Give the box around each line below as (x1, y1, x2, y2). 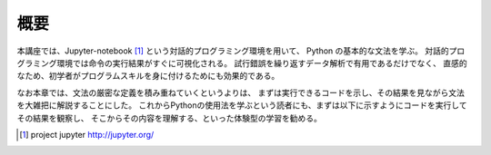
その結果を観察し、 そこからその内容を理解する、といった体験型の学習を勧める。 (16, 112, 322, 123)
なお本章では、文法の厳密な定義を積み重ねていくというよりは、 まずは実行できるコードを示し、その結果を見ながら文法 (16, 87, 466, 98)
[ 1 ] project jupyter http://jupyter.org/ (19, 129, 155, 140)
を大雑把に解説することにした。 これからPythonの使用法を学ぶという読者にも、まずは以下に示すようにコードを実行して (16, 100, 467, 111)
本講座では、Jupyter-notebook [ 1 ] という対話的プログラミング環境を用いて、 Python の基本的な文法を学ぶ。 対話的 (16, 45, 449, 56)
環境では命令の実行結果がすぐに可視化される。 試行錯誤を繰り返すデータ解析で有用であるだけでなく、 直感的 (55, 57, 467, 68)
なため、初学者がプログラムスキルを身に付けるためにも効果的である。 (16, 71, 280, 82)
